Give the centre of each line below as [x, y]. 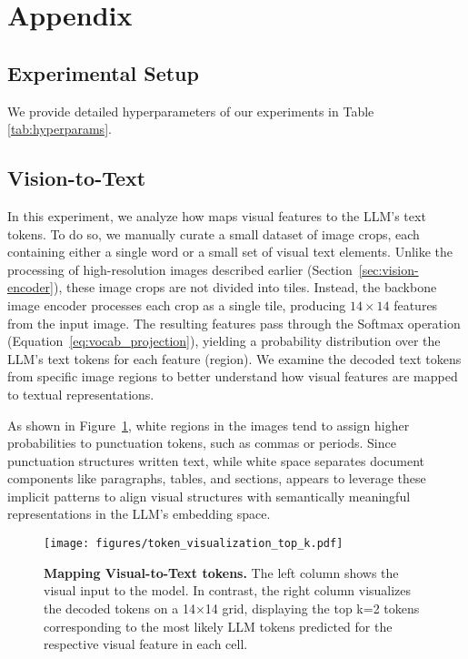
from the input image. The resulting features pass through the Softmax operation [234, 323]
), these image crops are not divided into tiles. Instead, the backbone [245, 287]
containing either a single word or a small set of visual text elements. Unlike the [230, 252]
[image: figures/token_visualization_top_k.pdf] [194, 544]
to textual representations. [81, 394]
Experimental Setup [103, 72]
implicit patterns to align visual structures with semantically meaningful [209, 496]
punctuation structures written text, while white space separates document [216, 460]
